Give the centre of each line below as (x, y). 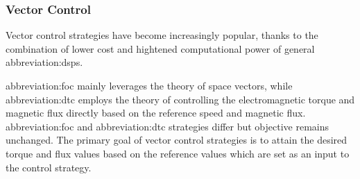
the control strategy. (49, 167)
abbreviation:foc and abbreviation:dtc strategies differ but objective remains (167, 126)
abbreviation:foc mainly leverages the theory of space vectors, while (149, 85)
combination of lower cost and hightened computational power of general (160, 48)
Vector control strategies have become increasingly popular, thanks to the (162, 35)
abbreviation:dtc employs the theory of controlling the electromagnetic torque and (180, 99)
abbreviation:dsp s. (44, 62)
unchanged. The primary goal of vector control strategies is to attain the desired (177, 140)
